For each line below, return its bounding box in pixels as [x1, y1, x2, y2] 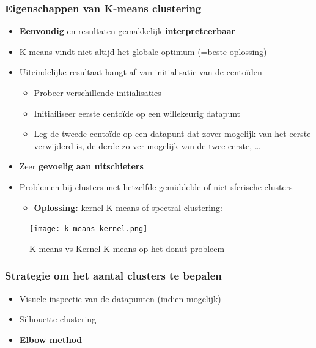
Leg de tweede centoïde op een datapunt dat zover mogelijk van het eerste [34, 127, 311, 140]
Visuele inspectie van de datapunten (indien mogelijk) [19, 292, 221, 305]
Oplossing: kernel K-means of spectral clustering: [34, 201, 222, 213]
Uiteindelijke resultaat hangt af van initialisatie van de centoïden [19, 65, 262, 78]
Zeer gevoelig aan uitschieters [19, 160, 144, 172]
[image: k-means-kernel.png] [29, 224, 148, 234]
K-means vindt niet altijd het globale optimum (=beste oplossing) [19, 45, 267, 57]
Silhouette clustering [19, 313, 97, 325]
